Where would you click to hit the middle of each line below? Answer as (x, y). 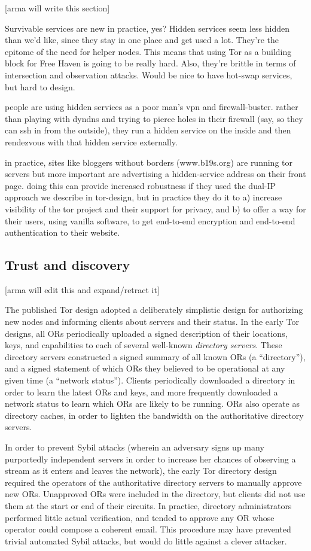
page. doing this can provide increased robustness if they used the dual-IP (141, 185)
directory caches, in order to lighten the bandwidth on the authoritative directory (154, 415)
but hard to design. (40, 86)
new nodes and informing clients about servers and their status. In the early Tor (152, 322)
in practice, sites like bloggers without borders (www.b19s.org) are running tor (149, 162)
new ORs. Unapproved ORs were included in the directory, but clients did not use (155, 494)
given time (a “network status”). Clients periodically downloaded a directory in (150, 380)
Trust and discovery (68, 265)
